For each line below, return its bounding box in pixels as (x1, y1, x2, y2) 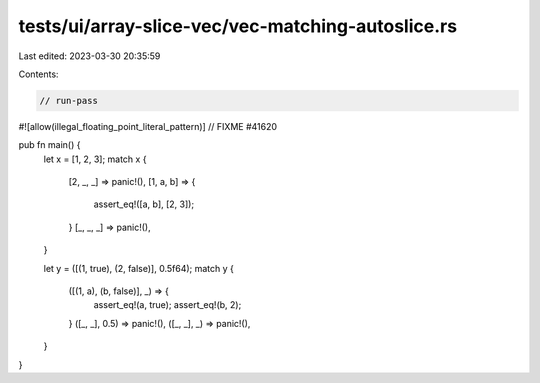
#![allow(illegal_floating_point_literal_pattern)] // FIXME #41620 (18, 120, 278, 132)
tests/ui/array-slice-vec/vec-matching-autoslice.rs (18, 15, 458, 37)
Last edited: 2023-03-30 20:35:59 (18, 50, 161, 62)
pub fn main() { (18, 139, 81, 151)
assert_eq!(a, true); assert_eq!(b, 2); (93, 299, 242, 311)
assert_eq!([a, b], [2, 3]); (93, 198, 195, 210)
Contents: (18, 68, 59, 80)
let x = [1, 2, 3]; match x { (43, 153, 147, 165)
